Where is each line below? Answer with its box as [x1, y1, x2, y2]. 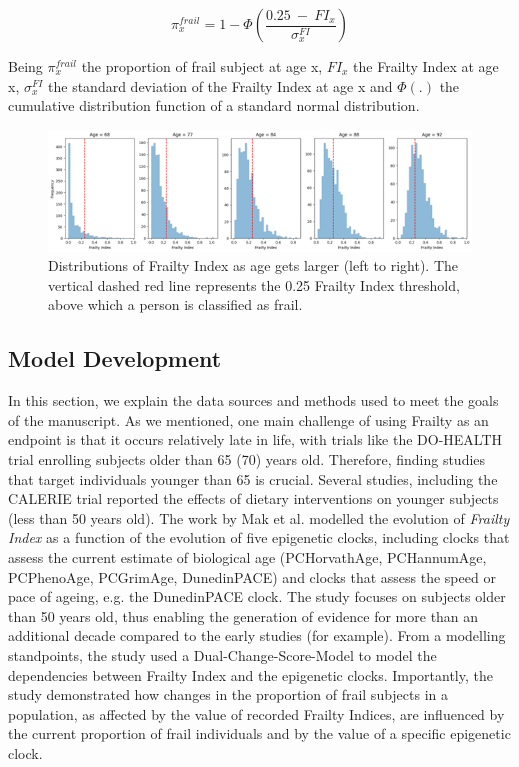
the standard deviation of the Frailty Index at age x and [48, 75, 393, 96]
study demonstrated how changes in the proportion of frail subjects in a [8, 684, 449, 705]
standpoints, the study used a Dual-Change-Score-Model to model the [8, 644, 437, 665]
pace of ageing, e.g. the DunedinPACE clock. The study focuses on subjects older [8, 586, 506, 607]
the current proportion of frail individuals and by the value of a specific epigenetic [8, 723, 511, 744]
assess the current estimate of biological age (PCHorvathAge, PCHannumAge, [8, 546, 487, 567]
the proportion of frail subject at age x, [81, 56, 323, 76]
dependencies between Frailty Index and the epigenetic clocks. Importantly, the [8, 664, 493, 685]
